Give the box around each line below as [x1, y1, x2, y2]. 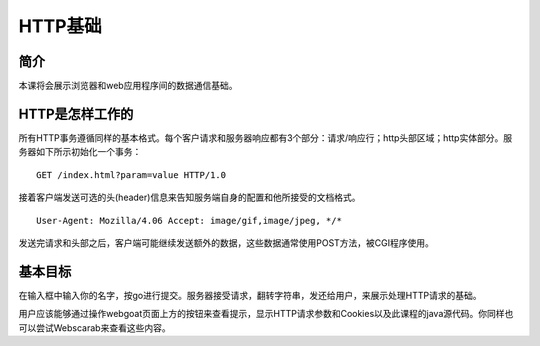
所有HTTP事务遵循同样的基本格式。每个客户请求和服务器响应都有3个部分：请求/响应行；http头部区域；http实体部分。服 [18, 131, 513, 144]
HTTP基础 [18, 15, 102, 37]
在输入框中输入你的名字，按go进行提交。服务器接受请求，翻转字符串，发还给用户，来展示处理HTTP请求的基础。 [18, 289, 482, 301]
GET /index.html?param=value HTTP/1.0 [36, 169, 227, 180]
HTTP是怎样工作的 [18, 105, 134, 122]
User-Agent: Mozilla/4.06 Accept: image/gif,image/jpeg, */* [36, 215, 342, 226]
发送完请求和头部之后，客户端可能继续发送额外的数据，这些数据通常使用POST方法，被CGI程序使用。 [18, 236, 435, 249]
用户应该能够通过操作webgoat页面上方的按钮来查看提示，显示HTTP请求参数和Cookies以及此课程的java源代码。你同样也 [18, 308, 514, 320]
